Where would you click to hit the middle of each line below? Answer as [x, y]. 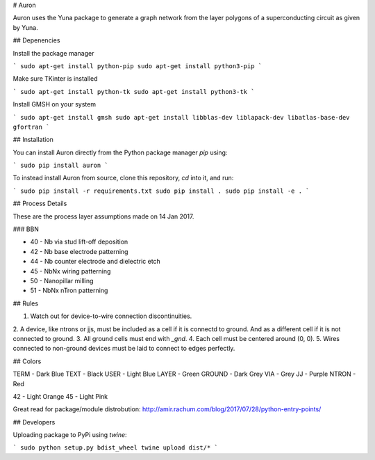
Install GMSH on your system [55, 104]
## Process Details [40, 204]
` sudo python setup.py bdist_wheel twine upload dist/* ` [116, 448]
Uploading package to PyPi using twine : [70, 435]
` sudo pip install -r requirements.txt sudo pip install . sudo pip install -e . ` [161, 191]
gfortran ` [31, 127]
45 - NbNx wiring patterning [70, 271]
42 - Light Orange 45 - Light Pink [60, 396]
